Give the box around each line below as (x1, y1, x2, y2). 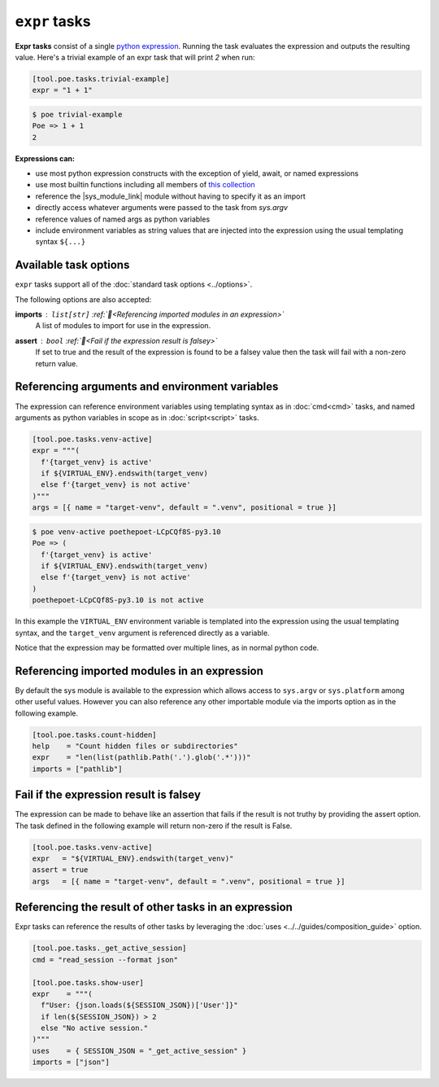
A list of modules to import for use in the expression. (35, 321, 211, 331)
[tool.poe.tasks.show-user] (32, 978, 144, 987)
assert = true (32, 866, 89, 874)
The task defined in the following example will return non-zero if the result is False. (15, 821, 293, 831)
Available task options (15, 258, 130, 272)
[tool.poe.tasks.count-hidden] (32, 730, 158, 739)
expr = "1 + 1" (32, 85, 93, 95)
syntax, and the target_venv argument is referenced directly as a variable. (15, 628, 270, 638)
